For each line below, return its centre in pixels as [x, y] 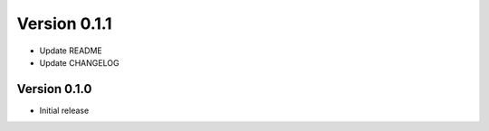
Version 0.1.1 [64, 23]
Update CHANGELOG [79, 62]
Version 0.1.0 [54, 89]
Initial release [64, 110]
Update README [71, 51]
